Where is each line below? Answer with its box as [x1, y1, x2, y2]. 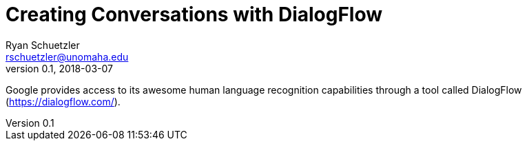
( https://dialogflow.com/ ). [6, 95, 121, 107]
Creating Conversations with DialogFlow [6, 3, 383, 26]
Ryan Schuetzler [6, 39, 80, 51]
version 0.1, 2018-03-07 [6, 62, 113, 74]
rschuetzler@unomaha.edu [6, 50, 129, 63]
